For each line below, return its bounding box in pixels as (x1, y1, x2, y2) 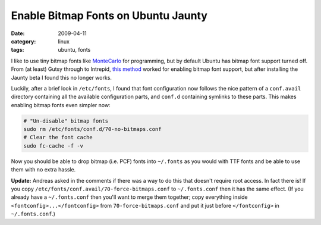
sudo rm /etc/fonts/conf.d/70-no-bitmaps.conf (23, 126, 162, 133)
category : (11, 37, 36, 45)
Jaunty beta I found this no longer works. (11, 74, 112, 81)
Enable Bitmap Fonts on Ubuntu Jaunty (11, 9, 208, 22)
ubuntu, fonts (58, 46, 91, 54)
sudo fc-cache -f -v (23, 142, 83, 149)
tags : (11, 46, 24, 54)
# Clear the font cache (23, 134, 93, 141)
